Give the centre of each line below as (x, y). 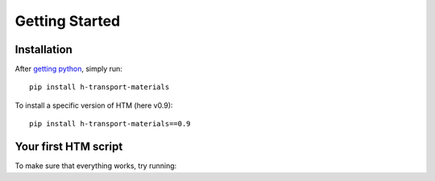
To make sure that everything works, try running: (96, 166)
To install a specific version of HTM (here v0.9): (94, 105)
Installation (43, 49)
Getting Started (68, 21)
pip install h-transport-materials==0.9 (110, 124)
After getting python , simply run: (68, 69)
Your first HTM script (69, 147)
